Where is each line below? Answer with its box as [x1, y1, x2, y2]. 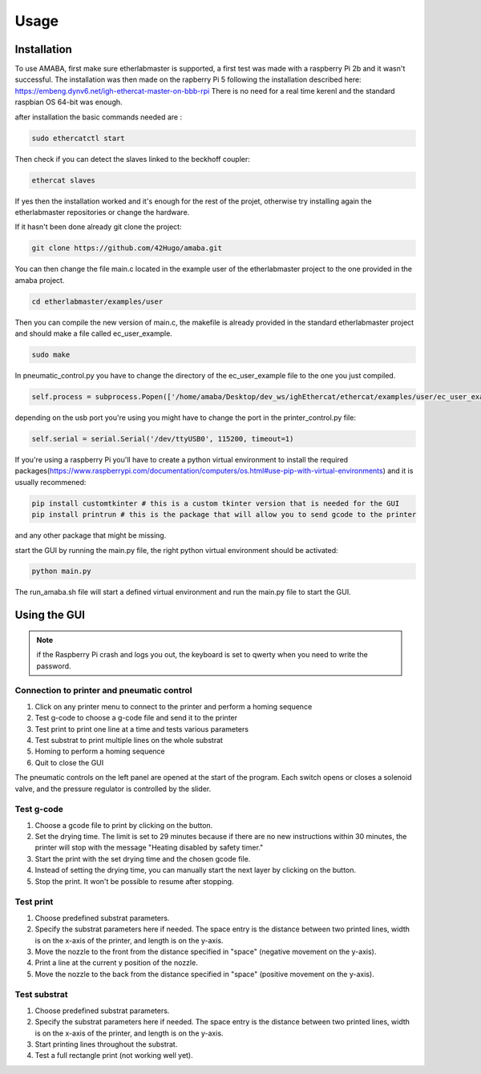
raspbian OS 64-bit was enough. [14, 97, 123, 107]
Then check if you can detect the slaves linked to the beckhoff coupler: [14, 154, 250, 164]
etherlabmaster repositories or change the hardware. [14, 207, 190, 216]
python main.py [31, 567, 91, 576]
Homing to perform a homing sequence [34, 746, 166, 757]
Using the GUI [14, 608, 86, 622]
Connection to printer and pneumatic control [14, 685, 192, 696]
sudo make [31, 350, 71, 360]
